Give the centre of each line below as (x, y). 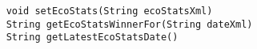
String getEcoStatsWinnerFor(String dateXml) (129, 24)
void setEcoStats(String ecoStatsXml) (109, 11)
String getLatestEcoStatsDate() (92, 38)
